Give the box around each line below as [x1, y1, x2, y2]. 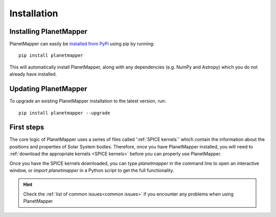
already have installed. [9, 71, 57, 77]
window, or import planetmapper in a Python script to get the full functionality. [9, 167, 174, 173]
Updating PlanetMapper [9, 84, 87, 93]
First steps [9, 123, 44, 132]
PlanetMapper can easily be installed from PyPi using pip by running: [9, 41, 155, 47]
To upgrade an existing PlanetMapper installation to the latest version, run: [9, 98, 166, 104]
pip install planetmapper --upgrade [18, 110, 110, 116]
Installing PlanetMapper [9, 27, 88, 36]
